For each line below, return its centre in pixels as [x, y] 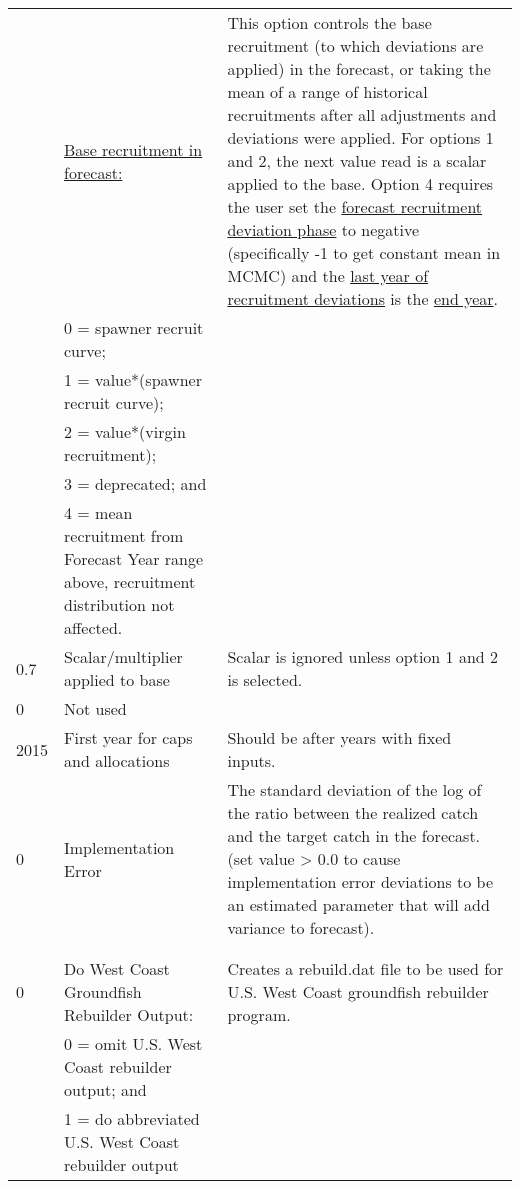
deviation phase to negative [323, 229]
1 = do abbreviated [132, 1118]
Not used [95, 708]
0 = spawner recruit [134, 327]
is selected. [265, 679]
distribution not [119, 604]
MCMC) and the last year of [328, 275]
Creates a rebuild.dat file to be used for [365, 968]
